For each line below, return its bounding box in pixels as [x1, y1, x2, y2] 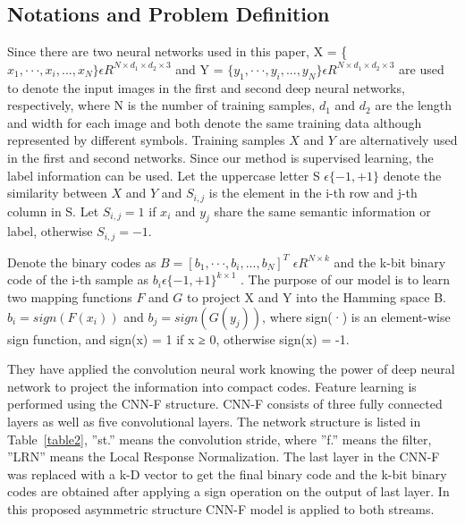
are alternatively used [339, 131, 458, 149]
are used [399, 59, 444, 78]
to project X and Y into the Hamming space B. [186, 288, 446, 307]
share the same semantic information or [214, 201, 431, 220]
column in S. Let [7, 201, 99, 220]
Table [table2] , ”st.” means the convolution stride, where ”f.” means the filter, [7, 429, 432, 448]
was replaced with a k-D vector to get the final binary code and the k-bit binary [7, 464, 447, 483]
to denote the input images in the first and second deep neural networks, [7, 78, 405, 97]
